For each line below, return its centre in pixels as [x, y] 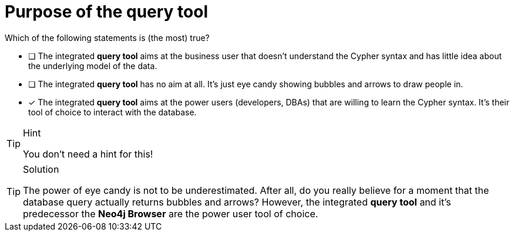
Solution [41, 169]
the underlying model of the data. [93, 66]
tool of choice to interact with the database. [112, 112]
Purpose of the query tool [107, 12]
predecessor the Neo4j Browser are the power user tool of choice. [171, 213]
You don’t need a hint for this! [88, 154]
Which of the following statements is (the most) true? [107, 37]
